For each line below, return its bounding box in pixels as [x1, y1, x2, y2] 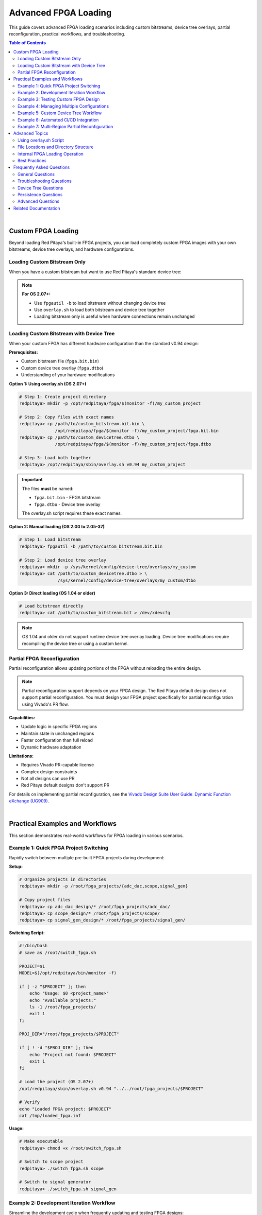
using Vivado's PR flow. [22, 701, 69, 707]
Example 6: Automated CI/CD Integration [17, 117, 99, 122]
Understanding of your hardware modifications [21, 372, 115, 378]
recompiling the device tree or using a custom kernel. [22, 641, 129, 646]
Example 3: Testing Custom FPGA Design [17, 96, 100, 102]
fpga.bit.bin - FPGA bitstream [34, 495, 101, 501]
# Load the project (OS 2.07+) [19, 1079, 94, 1085]
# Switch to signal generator [19, 1179, 91, 1185]
